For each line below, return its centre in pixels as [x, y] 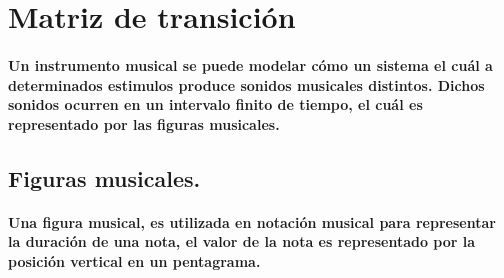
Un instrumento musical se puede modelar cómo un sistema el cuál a [250, 64]
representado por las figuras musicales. [144, 123]
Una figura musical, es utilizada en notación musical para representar [252, 221]
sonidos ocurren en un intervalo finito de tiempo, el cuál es [215, 104]
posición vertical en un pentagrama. [134, 260]
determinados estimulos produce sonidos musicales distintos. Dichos [246, 84]
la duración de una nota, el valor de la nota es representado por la [242, 241]
